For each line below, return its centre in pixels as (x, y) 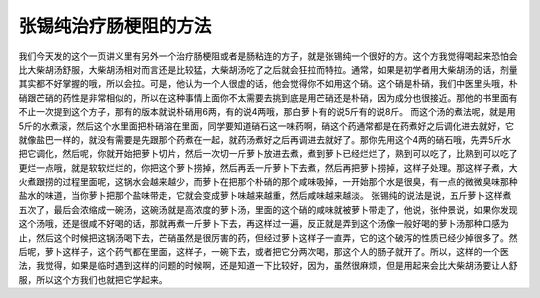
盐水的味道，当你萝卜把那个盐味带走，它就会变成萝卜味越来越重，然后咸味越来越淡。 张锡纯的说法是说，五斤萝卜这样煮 (265, 196)
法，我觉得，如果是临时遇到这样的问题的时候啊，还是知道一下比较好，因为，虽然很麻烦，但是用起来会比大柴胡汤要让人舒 (268, 266)
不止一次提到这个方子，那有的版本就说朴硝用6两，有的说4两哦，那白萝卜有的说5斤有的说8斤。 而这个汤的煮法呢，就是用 (267, 112)
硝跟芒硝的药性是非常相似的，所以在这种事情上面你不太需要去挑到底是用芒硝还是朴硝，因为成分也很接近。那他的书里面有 (268, 97)
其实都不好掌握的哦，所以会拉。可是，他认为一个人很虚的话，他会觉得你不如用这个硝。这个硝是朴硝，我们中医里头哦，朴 (268, 84)
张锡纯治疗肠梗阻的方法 (115, 26)
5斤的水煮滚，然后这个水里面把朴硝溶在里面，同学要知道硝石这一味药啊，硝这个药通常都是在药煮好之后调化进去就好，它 (266, 126)
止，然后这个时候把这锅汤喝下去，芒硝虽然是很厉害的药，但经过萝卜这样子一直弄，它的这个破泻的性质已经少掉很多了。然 (268, 237)
